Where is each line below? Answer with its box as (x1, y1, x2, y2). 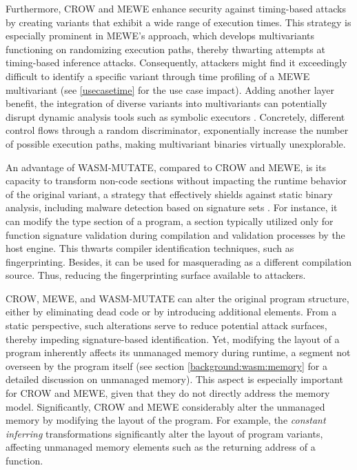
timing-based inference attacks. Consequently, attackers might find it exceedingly (6, 55, 347, 70)
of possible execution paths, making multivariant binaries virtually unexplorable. (6, 136, 346, 150)
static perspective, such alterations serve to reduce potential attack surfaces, (6, 318, 327, 333)
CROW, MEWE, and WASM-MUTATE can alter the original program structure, (6, 291, 349, 305)
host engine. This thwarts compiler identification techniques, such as (6, 241, 294, 255)
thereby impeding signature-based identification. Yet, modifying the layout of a (6, 331, 340, 346)
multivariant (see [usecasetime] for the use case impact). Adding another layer (6, 82, 334, 97)
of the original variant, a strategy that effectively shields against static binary (6, 186, 333, 201)
